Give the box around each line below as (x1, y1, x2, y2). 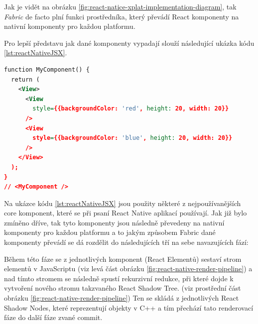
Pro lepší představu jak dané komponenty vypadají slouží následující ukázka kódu (4, 37, 255, 48)
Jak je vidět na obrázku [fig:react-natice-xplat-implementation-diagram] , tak (4, 1, 237, 11)
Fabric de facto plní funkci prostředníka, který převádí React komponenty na (4, 11, 239, 21)
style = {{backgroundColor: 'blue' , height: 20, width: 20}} (32, 134, 233, 142)
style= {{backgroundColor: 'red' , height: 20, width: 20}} (32, 105, 229, 112)
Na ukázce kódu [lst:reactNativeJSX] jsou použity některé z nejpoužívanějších (4, 198, 241, 208)
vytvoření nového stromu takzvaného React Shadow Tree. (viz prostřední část (4, 283, 241, 293)
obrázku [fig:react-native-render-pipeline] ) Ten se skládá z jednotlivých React (4, 293, 239, 303)
